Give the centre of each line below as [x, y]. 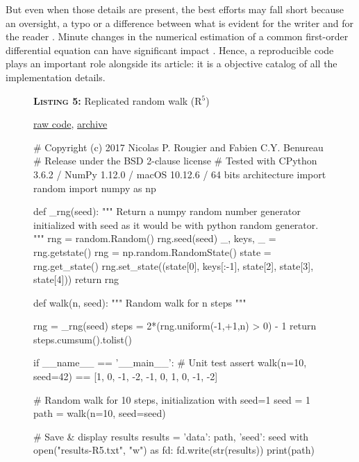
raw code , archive [70, 124]
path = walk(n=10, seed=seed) [100, 413]
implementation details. [56, 77]
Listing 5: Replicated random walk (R [118, 100]
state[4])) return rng [76, 279]
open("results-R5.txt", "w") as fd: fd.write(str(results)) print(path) [174, 450]
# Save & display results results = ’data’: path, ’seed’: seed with [171, 436]
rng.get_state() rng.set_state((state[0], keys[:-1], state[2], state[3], [174, 265]
